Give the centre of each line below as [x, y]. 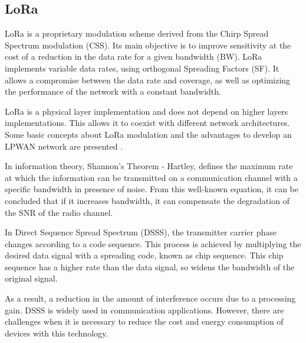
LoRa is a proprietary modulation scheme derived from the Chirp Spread [137, 33]
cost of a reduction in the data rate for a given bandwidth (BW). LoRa [134, 56]
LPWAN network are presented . [64, 146]
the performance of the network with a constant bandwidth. [113, 91]
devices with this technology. [57, 333]
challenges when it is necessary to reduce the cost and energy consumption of [144, 321]
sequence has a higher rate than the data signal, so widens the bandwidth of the [150, 266]
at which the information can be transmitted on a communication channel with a [151, 177]
